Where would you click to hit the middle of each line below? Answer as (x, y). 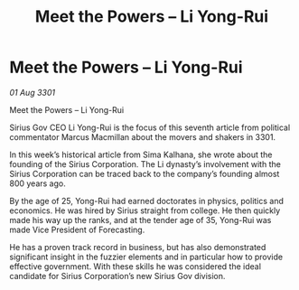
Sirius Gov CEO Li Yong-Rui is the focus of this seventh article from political (150, 127)
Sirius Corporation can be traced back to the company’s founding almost (145, 173)
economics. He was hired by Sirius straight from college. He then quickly (145, 210)
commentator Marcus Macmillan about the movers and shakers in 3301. (143, 136)
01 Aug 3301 (33, 92)
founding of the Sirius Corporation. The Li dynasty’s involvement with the (145, 164)
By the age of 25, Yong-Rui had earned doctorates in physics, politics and (147, 201)
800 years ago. (37, 183)
